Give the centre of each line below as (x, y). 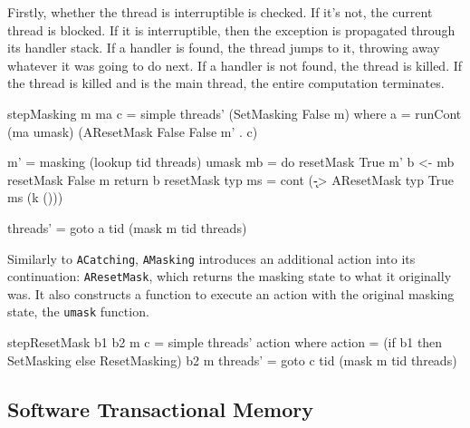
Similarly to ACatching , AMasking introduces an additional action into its (211, 258)
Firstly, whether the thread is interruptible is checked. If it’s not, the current (220, 12)
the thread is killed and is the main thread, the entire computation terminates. (226, 83)
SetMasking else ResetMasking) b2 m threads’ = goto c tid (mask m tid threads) (232, 360)
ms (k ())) (35, 197)
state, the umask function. (78, 311)
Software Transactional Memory (161, 409)
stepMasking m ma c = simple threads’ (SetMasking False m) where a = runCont (235, 113)
